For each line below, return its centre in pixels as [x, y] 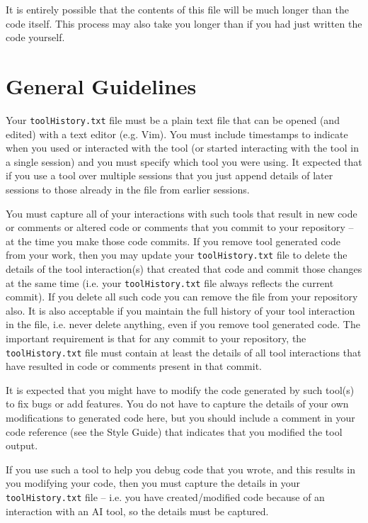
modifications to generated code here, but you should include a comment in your [180, 418]
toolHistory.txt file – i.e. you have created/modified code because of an [165, 497]
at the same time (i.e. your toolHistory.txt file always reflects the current [170, 282]
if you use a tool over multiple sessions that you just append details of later [169, 175]
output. [22, 445]
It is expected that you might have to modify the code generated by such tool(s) [180, 389]
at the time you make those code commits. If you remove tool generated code [173, 241]
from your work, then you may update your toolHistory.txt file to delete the [177, 255]
